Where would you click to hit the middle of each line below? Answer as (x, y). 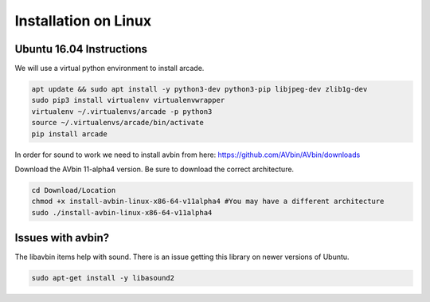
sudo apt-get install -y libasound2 (103, 278)
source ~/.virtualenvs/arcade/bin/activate (118, 123)
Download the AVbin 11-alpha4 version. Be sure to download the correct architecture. (154, 169)
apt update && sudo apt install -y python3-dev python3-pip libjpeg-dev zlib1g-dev (199, 89)
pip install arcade (69, 134)
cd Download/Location (74, 190)
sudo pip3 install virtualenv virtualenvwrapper (128, 100)
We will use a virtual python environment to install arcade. (109, 69)
